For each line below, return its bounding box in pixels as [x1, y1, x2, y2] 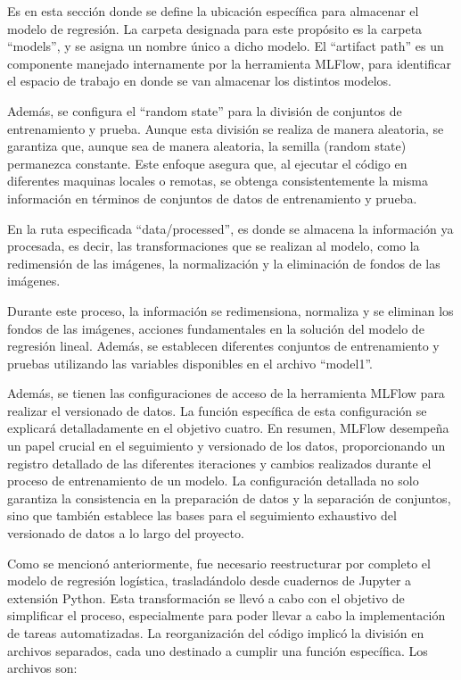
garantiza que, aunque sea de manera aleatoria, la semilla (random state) [7, 137, 407, 155]
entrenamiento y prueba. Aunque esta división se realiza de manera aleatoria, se [7, 119, 444, 137]
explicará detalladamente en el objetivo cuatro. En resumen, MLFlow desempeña [7, 419, 449, 437]
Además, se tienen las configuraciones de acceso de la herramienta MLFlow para [7, 384, 445, 402]
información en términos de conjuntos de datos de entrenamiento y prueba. [7, 188, 417, 207]
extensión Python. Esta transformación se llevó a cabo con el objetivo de [7, 588, 405, 607]
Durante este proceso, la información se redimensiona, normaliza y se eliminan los [7, 301, 454, 319]
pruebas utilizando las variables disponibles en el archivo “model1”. [7, 353, 374, 372]
